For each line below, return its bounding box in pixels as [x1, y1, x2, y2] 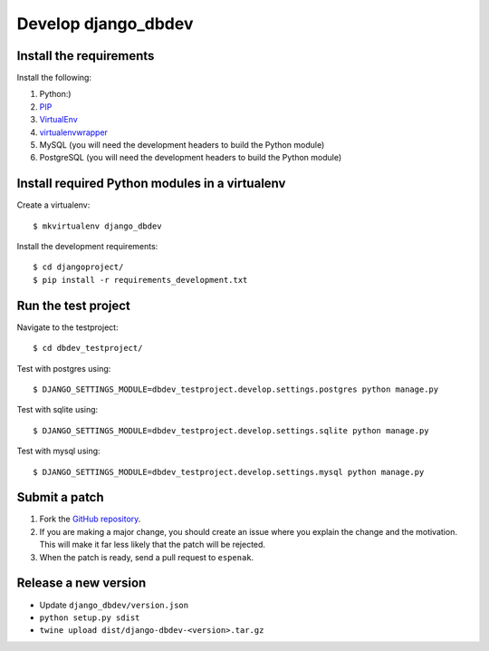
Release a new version [16, 576, 147, 591]
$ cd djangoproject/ [33, 262, 124, 272]
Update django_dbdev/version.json [39, 599, 189, 610]
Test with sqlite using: [16, 404, 99, 415]
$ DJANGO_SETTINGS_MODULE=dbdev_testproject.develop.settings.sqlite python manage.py [33, 425, 429, 435]
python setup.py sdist [39, 612, 140, 623]
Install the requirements [16, 48, 155, 63]
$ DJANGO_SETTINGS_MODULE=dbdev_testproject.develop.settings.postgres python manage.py [33, 384, 439, 394]
